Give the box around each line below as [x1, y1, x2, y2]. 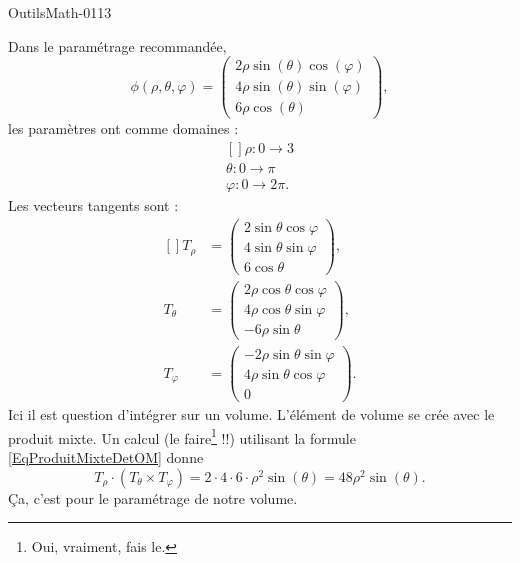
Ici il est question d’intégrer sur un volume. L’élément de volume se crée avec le [8, 404, 495, 425]
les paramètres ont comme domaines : [8, 118, 239, 139]
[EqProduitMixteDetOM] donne [8, 447, 204, 468]
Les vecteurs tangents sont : [8, 195, 179, 216]
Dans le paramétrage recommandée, [8, 35, 227, 56]
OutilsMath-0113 [8, 2, 112, 22]
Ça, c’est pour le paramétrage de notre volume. [8, 487, 298, 508]
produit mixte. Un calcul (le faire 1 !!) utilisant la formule [8, 424, 356, 448]
